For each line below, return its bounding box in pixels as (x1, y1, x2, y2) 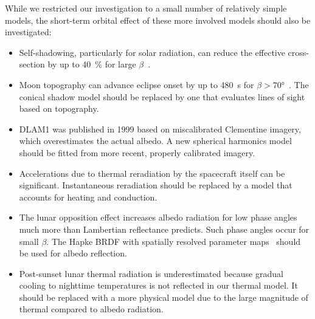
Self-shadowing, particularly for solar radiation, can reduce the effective (19, 46, 285, 58)
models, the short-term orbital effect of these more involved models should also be (5, 13, 311, 26)
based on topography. (19, 102, 99, 115)
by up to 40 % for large (47, 58, 136, 70)
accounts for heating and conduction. (19, 190, 157, 203)
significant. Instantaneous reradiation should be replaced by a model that (19, 179, 292, 191)
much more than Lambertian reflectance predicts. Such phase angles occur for (19, 222, 310, 235)
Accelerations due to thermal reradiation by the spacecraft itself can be (19, 166, 285, 179)
